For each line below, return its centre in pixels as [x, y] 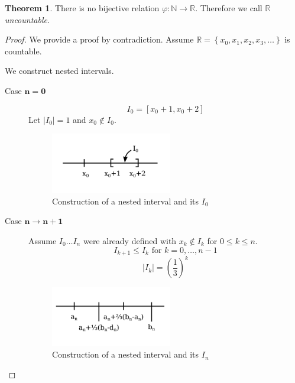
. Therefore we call [229, 8]
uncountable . [27, 19]
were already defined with [130, 240]
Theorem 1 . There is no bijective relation [82, 8]
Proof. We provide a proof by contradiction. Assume [99, 39]
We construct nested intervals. [59, 71]
